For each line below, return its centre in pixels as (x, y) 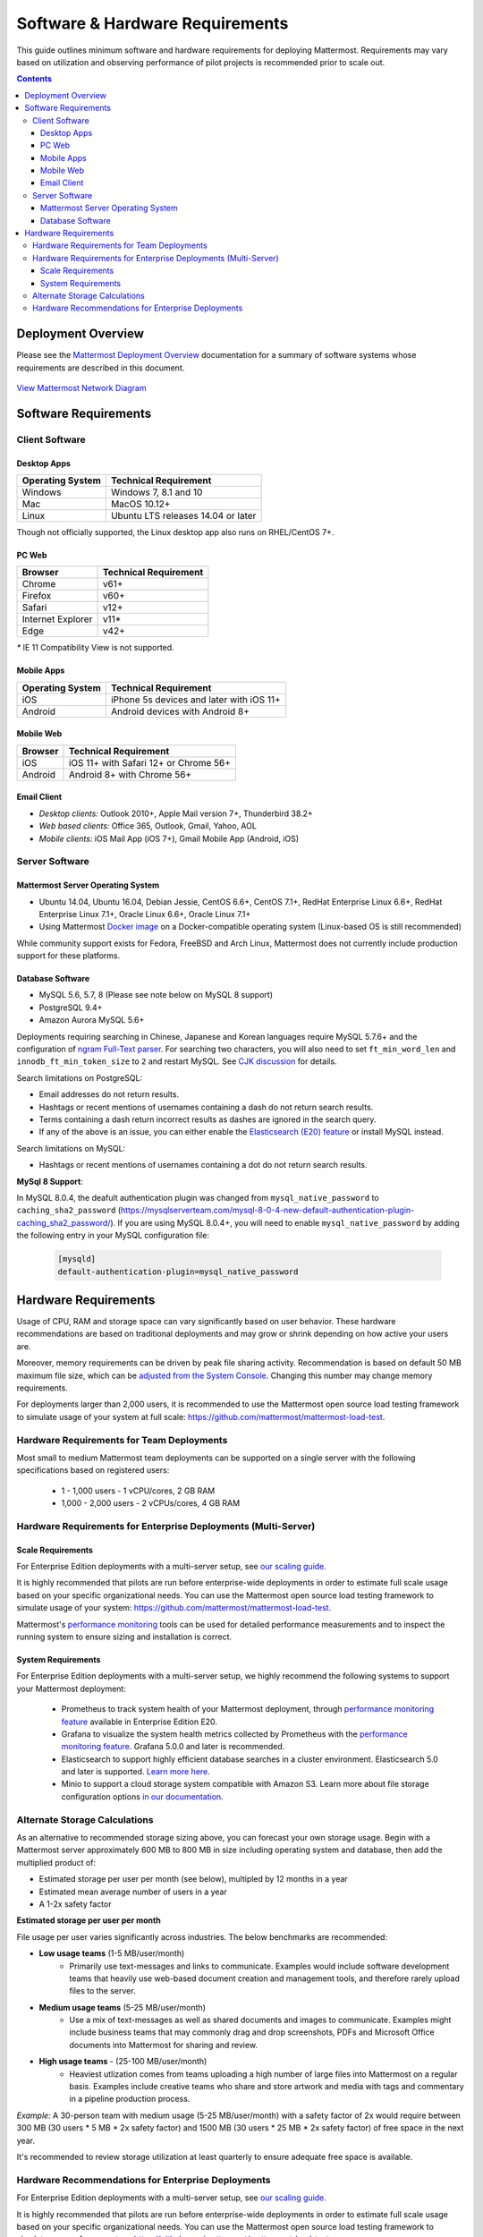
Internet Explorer (57, 619)
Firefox (37, 596)
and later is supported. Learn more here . (136, 1772)
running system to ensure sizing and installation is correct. (124, 1637)
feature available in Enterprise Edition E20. (140, 1722)
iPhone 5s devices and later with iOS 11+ (195, 700)
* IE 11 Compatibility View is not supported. (95, 648)
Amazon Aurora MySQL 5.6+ (92, 1020)
